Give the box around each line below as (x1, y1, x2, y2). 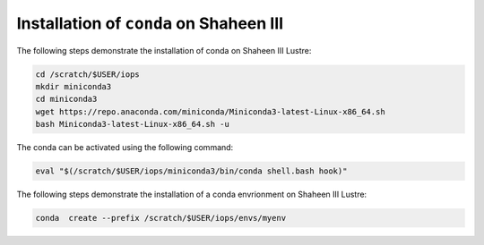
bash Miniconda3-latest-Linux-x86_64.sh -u (35, 119, 230, 130)
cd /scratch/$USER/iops (35, 69, 141, 80)
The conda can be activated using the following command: (16, 142, 234, 153)
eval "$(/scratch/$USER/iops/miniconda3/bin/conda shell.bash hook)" (35, 166, 348, 176)
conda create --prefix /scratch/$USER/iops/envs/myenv (35, 213, 287, 224)
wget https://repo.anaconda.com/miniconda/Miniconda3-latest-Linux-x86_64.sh (35, 106, 385, 116)
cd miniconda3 (35, 94, 98, 105)
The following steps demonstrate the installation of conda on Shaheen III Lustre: (16, 45, 312, 55)
